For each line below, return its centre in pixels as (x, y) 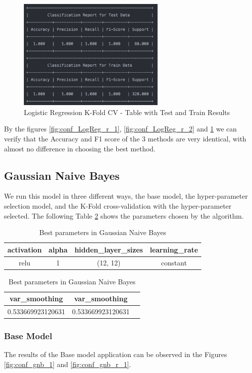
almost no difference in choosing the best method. (80, 148)
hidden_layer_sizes (109, 249)
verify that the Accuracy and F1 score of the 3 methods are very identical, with (125, 139)
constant (174, 262)
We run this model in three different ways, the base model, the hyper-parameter (126, 196)
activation (25, 249)
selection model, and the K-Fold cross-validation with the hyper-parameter (118, 206)
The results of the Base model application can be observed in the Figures (116, 354)
